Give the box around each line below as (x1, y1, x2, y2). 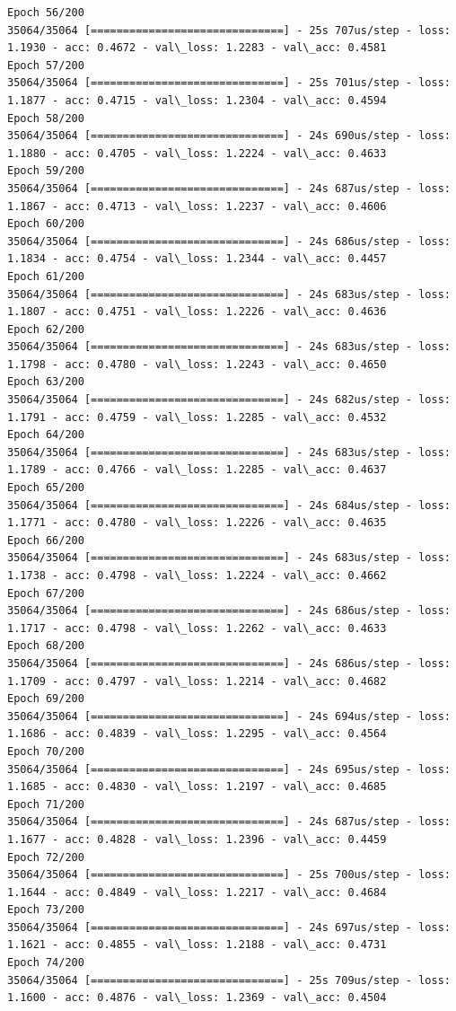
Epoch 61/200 (7, 269, 84, 283)
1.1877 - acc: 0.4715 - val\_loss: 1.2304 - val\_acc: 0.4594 (7, 93, 387, 107)
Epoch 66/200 (7, 533, 84, 547)
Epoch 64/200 (7, 428, 84, 442)
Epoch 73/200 (7, 903, 84, 917)
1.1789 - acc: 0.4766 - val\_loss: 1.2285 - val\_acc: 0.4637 (7, 463, 387, 477)
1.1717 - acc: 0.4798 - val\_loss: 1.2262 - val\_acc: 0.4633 (7, 621, 387, 635)
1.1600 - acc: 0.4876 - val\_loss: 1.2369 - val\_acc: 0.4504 (7, 991, 387, 1005)
